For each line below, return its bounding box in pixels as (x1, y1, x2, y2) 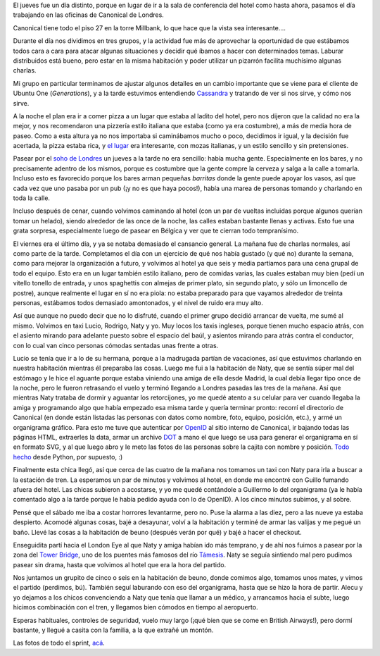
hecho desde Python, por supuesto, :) (13, 452, 123, 461)
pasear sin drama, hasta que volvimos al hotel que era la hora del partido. (13, 560, 227, 569)
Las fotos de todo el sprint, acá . (13, 638, 105, 648)
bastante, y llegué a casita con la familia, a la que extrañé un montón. (13, 626, 214, 634)
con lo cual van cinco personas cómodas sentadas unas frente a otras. (13, 341, 219, 349)
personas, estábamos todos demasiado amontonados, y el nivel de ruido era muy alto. (13, 298, 263, 307)
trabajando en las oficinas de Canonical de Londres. (13, 11, 165, 19)
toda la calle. (13, 194, 51, 202)
